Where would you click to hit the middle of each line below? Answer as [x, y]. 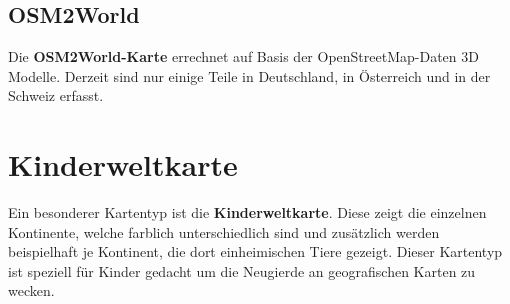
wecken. [31, 290]
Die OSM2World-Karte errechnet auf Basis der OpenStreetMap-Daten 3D [243, 56]
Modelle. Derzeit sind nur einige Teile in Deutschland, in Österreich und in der [249, 75]
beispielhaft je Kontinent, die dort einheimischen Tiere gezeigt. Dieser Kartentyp [255, 251]
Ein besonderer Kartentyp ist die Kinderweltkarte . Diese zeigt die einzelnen [247, 212]
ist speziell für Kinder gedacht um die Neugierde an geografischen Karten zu [242, 270]
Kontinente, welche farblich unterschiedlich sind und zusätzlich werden [224, 231]
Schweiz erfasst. [56, 95]
